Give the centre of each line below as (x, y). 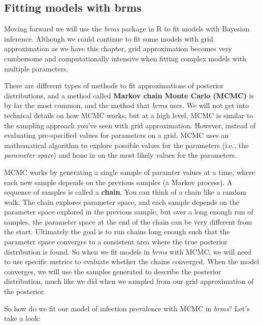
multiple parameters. (36, 68)
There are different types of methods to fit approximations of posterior (114, 85)
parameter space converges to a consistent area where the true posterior (116, 242)
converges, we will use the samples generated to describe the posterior (113, 271)
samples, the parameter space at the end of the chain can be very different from (128, 221)
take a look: (22, 318)
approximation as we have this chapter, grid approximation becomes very (118, 48)
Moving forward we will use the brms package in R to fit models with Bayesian (127, 29)
